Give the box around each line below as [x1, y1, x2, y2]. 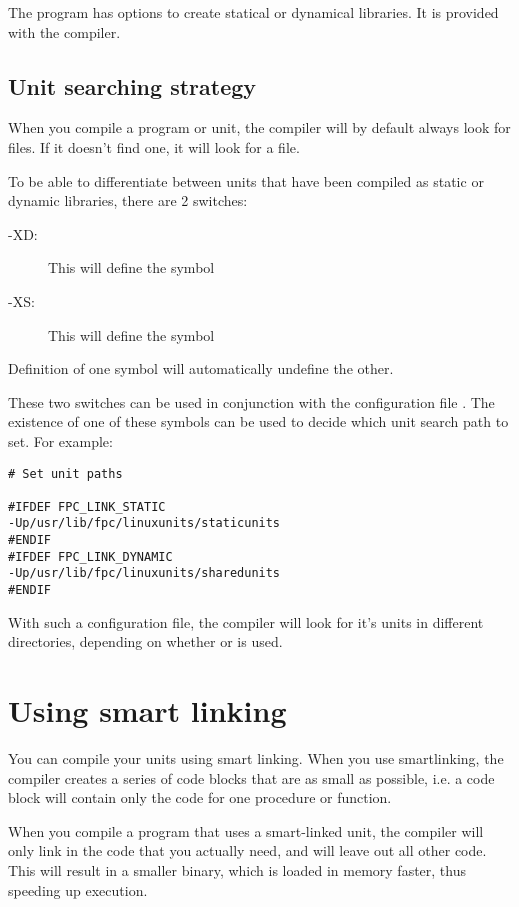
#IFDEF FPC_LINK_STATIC [8, 499, 166, 514]
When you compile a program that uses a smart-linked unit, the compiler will [8, 820, 484, 841]
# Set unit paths [8, 466, 123, 481]
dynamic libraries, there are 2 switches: [8, 190, 248, 211]
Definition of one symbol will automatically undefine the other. [8, 358, 394, 379]
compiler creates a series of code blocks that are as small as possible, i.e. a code [8, 767, 495, 788]
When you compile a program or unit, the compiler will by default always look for [8, 117, 511, 138]
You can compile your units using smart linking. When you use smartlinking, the [8, 748, 504, 769]
